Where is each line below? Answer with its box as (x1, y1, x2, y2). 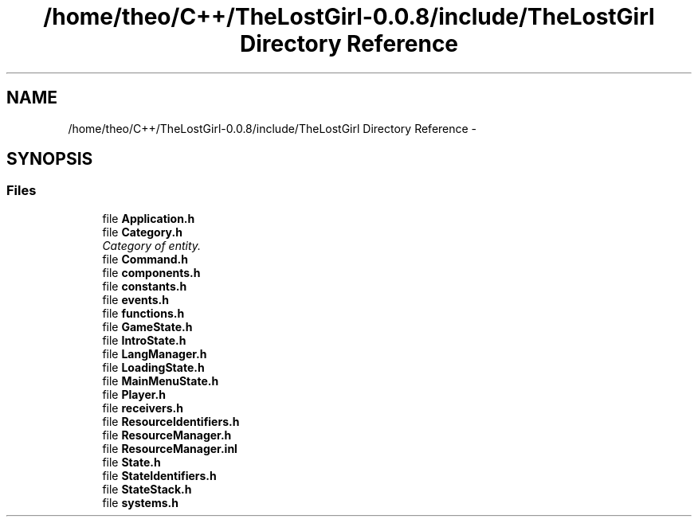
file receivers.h (102, 400, 183, 415)
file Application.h (102, 211, 195, 225)
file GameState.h (102, 319, 193, 334)
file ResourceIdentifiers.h (102, 414, 240, 428)
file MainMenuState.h (102, 373, 219, 388)
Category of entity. (102, 238, 202, 252)
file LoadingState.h (102, 360, 205, 374)
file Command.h (102, 252, 189, 266)
